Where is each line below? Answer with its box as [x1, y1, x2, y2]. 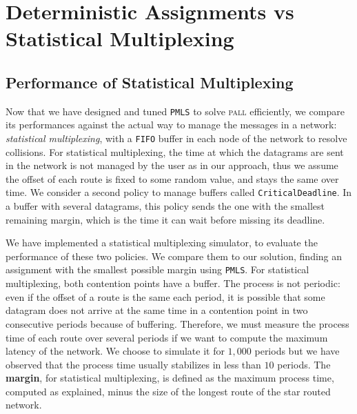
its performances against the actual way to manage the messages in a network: [6, 117, 337, 132]
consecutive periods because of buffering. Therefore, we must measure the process [6, 316, 349, 331]
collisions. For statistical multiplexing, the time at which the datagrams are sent [6, 144, 344, 159]
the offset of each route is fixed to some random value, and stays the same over [6, 171, 339, 186]
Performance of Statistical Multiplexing [6, 71, 294, 92]
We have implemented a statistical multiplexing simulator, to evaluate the [6, 235, 318, 250]
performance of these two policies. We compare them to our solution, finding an [6, 248, 343, 263]
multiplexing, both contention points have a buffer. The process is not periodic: [6, 276, 340, 290]
